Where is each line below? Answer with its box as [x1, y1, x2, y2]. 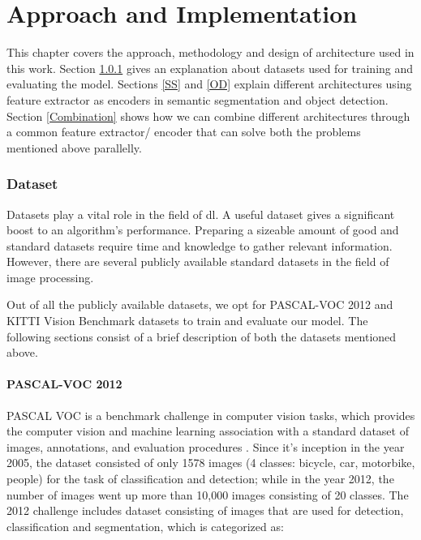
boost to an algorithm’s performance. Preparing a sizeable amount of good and [6, 221, 399, 238]
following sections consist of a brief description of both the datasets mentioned [6, 328, 397, 345]
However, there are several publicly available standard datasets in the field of [6, 253, 389, 270]
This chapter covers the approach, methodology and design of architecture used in [6, 44, 415, 61]
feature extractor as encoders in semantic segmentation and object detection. [6, 91, 389, 108]
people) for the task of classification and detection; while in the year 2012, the [6, 470, 394, 487]
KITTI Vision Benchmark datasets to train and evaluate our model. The [6, 312, 368, 329]
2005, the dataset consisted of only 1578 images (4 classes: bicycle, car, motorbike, [6, 454, 415, 471]
